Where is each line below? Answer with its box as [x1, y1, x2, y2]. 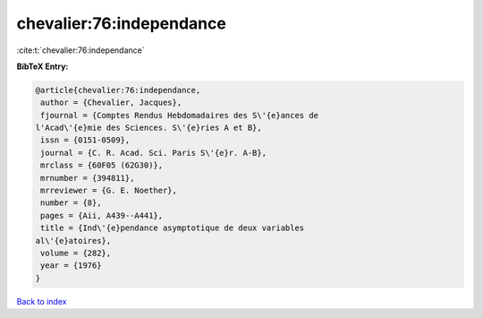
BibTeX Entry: [16, 61, 69, 72]
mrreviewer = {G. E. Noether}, [40, 185, 178, 196]
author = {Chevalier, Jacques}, [40, 98, 182, 107]
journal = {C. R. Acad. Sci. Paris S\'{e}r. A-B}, [40, 148, 267, 158]
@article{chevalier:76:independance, [35, 85, 201, 95]
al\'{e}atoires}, [35, 236, 112, 245]
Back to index [16, 296, 67, 306]
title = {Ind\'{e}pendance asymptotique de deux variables [40, 223, 305, 233]
